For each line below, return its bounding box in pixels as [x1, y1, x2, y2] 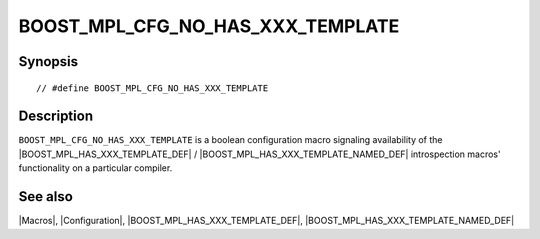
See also [18, 188, 74, 205]
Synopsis [18, 53, 79, 70]
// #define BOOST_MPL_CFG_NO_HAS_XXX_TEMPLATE [36, 82, 269, 94]
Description [18, 108, 94, 125]
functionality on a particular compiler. [18, 162, 173, 174]
